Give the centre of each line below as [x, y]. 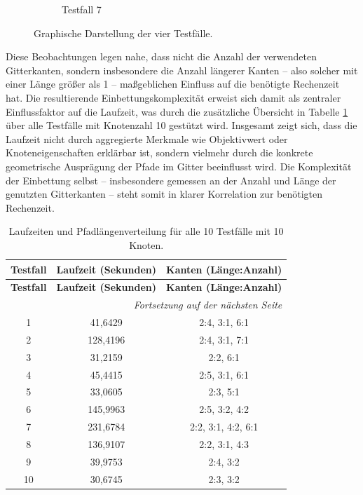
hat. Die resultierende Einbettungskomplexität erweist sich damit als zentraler [173, 97]
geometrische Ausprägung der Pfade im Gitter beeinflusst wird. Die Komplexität [179, 166]
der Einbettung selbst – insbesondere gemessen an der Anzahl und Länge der [171, 180]
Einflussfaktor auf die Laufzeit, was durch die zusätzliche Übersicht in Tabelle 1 [177, 111]
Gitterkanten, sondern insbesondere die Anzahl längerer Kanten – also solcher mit [182, 70]
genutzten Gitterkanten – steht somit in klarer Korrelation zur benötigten [164, 194]
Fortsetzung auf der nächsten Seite [208, 305]
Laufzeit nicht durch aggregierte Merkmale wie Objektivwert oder [147, 138]
